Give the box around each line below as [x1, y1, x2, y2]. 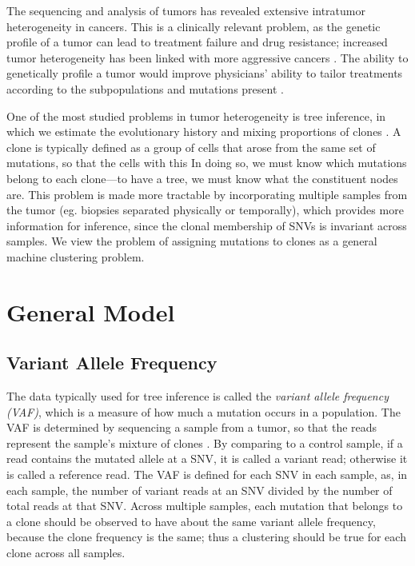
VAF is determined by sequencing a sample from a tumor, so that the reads [6, 419, 377, 436]
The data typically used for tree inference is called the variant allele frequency [6, 388, 389, 405]
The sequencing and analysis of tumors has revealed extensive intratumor [6, 2, 365, 18]
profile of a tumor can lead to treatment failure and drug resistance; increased [6, 34, 388, 50]
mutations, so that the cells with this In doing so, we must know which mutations [6, 154, 407, 171]
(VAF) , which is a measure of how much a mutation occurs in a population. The [6, 403, 401, 420]
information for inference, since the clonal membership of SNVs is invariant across [6, 217, 407, 233]
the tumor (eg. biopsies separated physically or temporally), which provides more [6, 201, 404, 218]
